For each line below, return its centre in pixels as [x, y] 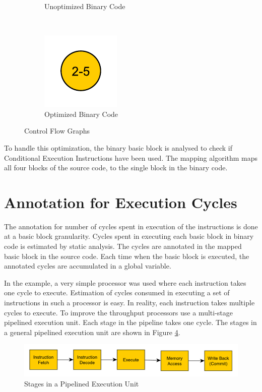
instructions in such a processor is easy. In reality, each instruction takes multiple [129, 303]
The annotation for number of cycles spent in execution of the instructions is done [131, 226]
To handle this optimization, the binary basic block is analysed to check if [118, 147]
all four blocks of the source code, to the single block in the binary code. [116, 168]
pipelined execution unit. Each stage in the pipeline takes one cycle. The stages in [130, 322]
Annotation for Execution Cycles [121, 202]
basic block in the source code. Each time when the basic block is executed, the [127, 256]
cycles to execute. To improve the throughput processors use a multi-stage [119, 312]
